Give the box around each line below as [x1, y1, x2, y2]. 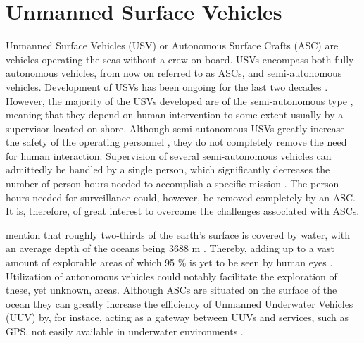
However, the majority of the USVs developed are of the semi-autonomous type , [6, 93, 353, 108]
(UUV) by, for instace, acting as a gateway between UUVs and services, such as [6, 310, 349, 325]
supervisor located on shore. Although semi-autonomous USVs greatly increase [6, 120, 345, 135]
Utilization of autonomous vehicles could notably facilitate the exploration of [6, 268, 337, 283]
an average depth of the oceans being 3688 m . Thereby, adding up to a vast [6, 241, 334, 256]
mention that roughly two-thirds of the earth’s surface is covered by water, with [6, 227, 350, 242]
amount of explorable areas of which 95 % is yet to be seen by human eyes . [6, 255, 333, 270]
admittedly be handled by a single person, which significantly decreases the [6, 162, 330, 177]
